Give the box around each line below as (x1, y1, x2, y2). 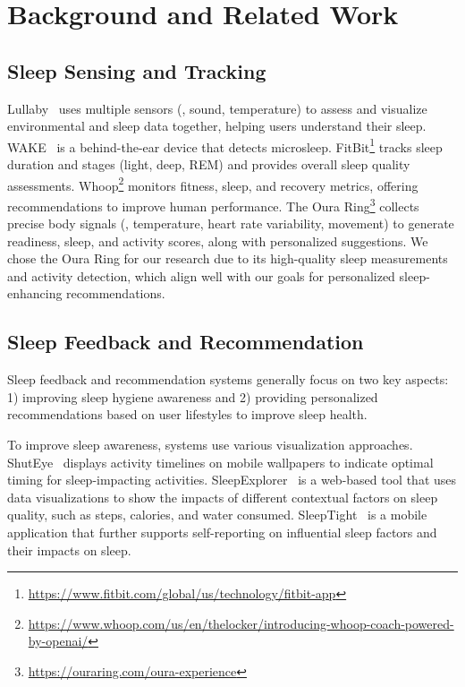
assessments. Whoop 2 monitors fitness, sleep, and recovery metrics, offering (7, 173, 418, 194)
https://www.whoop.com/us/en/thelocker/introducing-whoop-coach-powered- (28, 614, 454, 632)
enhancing (7, 284, 63, 303)
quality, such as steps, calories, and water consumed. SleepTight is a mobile (7, 505, 427, 524)
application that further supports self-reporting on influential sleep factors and (7, 523, 437, 542)
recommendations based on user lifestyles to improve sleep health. (7, 405, 368, 424)
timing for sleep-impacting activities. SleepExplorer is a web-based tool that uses (7, 470, 457, 489)
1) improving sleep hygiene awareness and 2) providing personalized (7, 387, 378, 406)
